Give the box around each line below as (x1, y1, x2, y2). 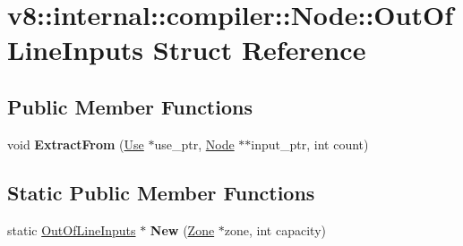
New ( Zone (150, 220, 215, 239)
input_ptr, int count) (251, 134, 369, 153)
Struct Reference (152, 31, 366, 68)
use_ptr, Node (154, 134, 235, 153)
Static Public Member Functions (7, 178, 315, 206)
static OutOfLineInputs (7, 220, 136, 239)
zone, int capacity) (224, 220, 326, 239)
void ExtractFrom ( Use (7, 134, 144, 153)
